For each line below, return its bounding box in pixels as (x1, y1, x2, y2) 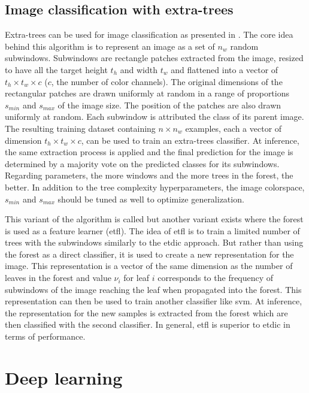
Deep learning (5, 365, 123, 389)
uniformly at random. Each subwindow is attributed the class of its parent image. (5, 110, 304, 123)
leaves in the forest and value (5, 271, 111, 284)
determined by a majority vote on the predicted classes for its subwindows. (5, 157, 280, 170)
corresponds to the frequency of (157, 271, 274, 284)
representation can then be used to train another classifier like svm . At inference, (5, 295, 302, 307)
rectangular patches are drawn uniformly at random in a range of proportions (5, 87, 290, 99)
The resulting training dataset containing (5, 122, 156, 134)
